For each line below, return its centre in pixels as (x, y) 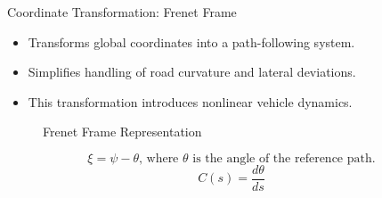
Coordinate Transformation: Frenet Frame (122, 12)
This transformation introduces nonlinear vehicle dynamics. (190, 101)
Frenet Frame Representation (122, 132)
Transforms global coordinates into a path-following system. (191, 41)
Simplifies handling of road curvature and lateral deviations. (192, 72)
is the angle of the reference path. (284, 158)
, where (158, 158)
